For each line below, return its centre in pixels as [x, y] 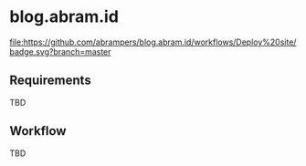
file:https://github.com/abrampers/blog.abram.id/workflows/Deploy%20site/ [153, 42]
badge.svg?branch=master [60, 51]
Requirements [50, 81]
